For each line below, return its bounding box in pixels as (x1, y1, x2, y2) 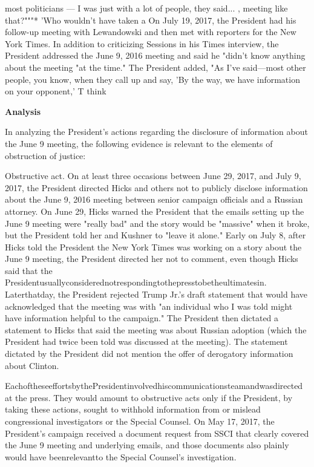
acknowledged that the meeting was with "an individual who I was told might (5, 299, 293, 312)
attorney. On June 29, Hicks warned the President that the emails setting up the (5, 204, 304, 217)
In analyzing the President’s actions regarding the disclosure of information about (5, 125, 308, 138)
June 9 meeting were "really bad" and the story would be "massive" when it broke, (5, 217, 310, 229)
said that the (5, 264, 53, 276)
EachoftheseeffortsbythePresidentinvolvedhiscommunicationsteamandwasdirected (5, 379, 303, 392)
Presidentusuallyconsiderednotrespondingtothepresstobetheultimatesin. (5, 276, 267, 289)
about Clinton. (5, 359, 59, 371)
